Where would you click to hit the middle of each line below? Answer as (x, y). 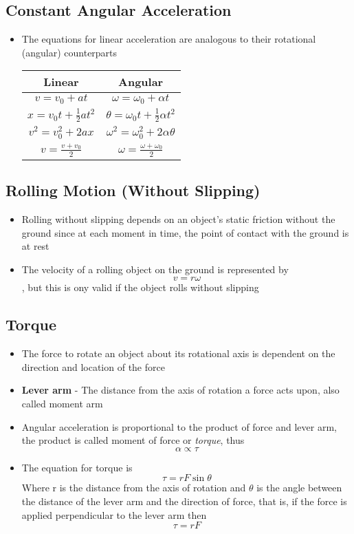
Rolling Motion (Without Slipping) (133, 190)
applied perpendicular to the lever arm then (114, 514)
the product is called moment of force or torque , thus (133, 440)
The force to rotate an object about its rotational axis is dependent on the (178, 353)
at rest (35, 246)
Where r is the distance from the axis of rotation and (134, 488)
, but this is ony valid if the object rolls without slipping (140, 287)
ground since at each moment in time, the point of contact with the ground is (185, 232)
